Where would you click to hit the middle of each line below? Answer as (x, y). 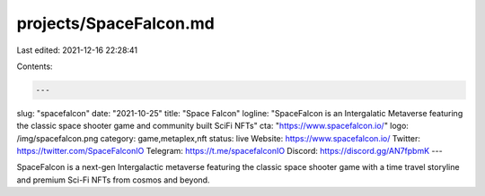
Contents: (35, 66)
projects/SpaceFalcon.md (115, 23)
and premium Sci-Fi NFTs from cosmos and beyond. (113, 180)
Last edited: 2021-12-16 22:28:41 (77, 50)
